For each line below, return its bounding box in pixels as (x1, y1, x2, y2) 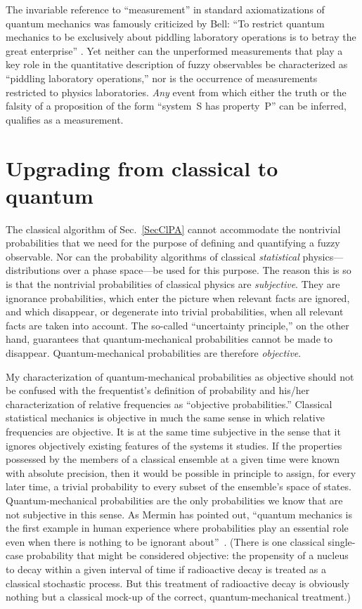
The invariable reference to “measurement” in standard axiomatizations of (6, 2, 325, 16)
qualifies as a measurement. (6, 112, 124, 126)
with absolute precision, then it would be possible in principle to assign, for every (6, 465, 356, 480)
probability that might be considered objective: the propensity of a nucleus (26, 548, 349, 563)
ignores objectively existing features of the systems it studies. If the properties (6, 438, 342, 452)
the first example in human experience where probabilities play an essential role (6, 520, 349, 535)
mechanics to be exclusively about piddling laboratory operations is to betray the (6, 30, 356, 44)
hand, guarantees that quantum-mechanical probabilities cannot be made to (6, 332, 332, 346)
